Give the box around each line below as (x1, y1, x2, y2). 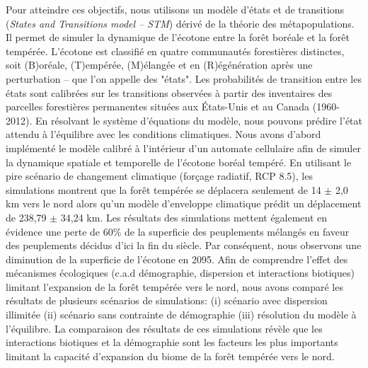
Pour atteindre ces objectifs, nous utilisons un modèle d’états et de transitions (6, 2, 345, 16)
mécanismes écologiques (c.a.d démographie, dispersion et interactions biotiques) (6, 265, 355, 280)
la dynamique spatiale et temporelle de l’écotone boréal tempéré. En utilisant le (6, 154, 352, 169)
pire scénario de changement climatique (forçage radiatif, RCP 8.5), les (6, 168, 313, 183)
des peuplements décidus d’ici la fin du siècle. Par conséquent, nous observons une (6, 238, 362, 253)
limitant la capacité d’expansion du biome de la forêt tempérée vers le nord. (6, 348, 335, 363)
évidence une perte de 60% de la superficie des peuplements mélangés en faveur (6, 224, 350, 238)
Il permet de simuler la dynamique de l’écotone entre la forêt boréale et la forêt (6, 30, 350, 45)
